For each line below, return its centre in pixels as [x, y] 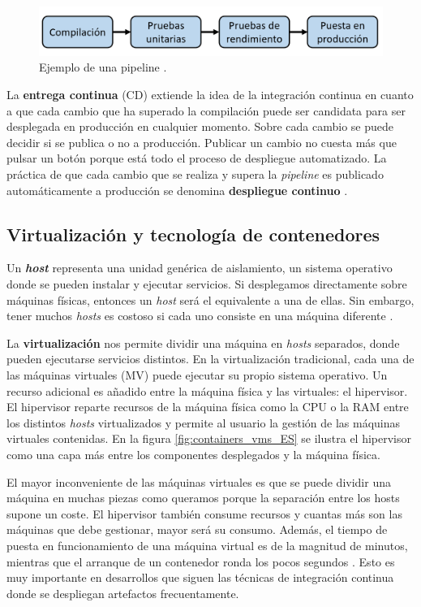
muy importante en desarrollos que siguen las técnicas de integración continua [200, 577]
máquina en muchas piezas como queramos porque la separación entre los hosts [203, 498]
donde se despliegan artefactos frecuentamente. [123, 593]
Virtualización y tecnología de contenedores [193, 234]
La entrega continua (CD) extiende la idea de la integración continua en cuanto [210, 95]
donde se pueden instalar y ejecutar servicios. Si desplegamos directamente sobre [207, 284]
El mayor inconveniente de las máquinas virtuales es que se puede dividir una [199, 481]
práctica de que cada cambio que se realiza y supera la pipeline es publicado [195, 174]
